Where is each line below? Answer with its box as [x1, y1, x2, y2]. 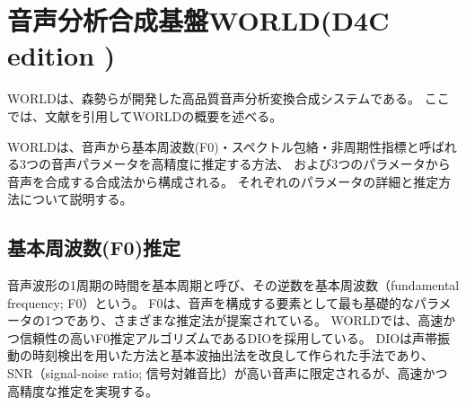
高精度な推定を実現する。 [7, 381, 158, 400]
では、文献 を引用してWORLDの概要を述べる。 [7, 106, 283, 125]
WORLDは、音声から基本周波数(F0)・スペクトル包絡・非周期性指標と [7, 137, 419, 155]
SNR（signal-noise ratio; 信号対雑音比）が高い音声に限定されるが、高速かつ [7, 364, 448, 383]
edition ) [7, 37, 116, 74]
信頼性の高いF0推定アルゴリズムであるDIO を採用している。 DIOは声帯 [19, 328, 438, 347]
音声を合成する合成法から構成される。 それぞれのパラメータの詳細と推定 [7, 172, 439, 190]
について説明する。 [19, 190, 133, 208]
